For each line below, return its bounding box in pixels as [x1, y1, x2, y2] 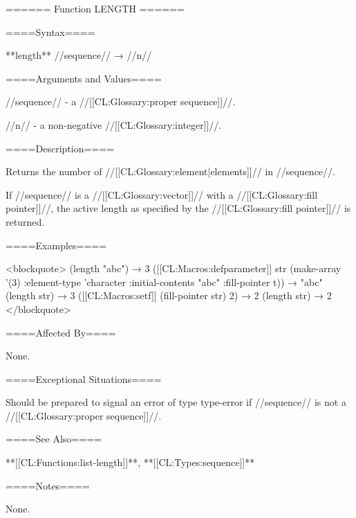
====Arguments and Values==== [6, 71, 162, 85]
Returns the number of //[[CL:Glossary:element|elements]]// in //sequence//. [6, 164, 335, 179]
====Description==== [6, 141, 115, 155]
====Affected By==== [6, 325, 116, 339]
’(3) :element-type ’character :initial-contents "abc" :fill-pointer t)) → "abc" [6, 274, 323, 289]
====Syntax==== [6, 24, 95, 39]
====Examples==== [6, 238, 107, 252]
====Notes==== [6, 478, 90, 492]
